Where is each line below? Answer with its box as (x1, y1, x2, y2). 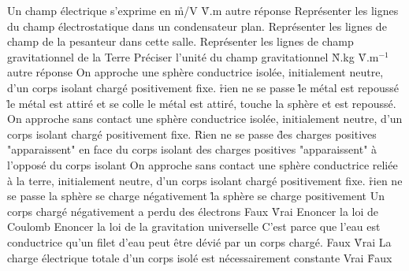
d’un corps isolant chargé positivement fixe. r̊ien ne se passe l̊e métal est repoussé (7, 79, 399, 95)
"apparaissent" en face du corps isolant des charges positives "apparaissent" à (7, 141, 377, 158)
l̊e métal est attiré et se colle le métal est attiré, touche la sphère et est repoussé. (7, 95, 396, 111)
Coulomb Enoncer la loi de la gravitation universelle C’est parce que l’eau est (7, 218, 381, 235)
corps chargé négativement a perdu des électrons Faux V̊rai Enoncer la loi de (7, 202, 379, 219)
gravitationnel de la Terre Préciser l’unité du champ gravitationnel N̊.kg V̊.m (7, 48, 379, 65)
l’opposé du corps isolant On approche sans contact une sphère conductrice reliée (7, 156, 398, 173)
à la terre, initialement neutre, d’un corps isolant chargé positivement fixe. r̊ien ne (7, 172, 403, 188)
